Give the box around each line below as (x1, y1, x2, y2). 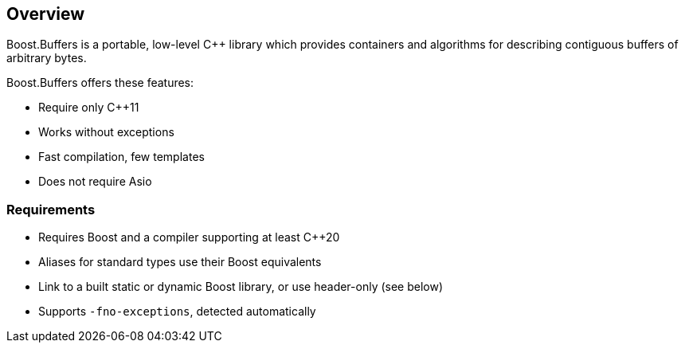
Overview (6, 4, 85, 24)
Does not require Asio (38, 174, 152, 189)
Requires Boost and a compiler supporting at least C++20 (38, 230, 340, 245)
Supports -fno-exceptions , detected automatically (38, 304, 316, 319)
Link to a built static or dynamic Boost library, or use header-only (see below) (38, 280, 444, 294)
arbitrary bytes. (6, 51, 87, 65)
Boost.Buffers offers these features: (6, 76, 194, 90)
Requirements (6, 201, 96, 218)
